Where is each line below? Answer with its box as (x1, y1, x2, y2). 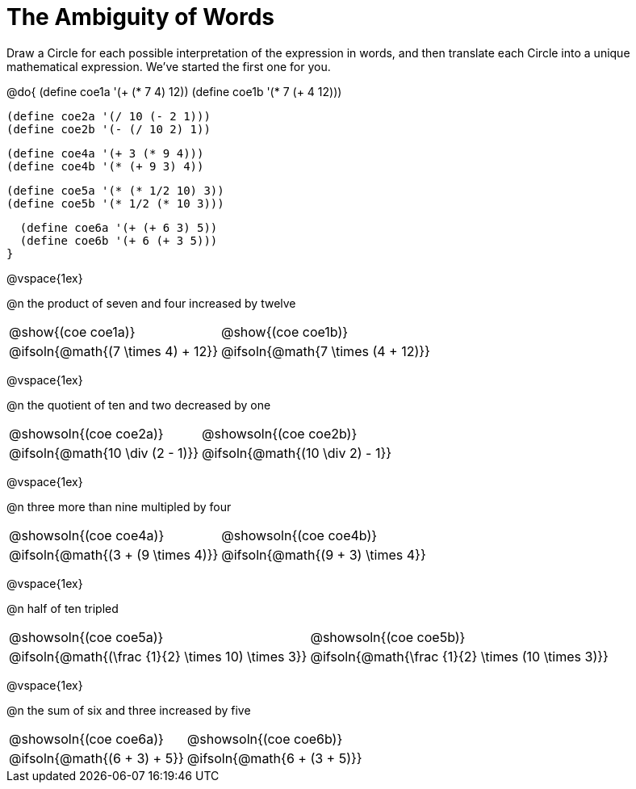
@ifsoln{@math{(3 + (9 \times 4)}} (9, 546, 219, 563)
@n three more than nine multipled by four (6, 499, 232, 514)
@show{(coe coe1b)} (220, 323, 349, 340)
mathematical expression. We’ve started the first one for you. (6, 59, 331, 73)
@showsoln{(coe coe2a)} (9, 425, 164, 442)
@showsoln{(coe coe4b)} (221, 527, 378, 543)
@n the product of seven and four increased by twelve (6, 296, 296, 310)
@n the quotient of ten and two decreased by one (6, 397, 271, 412)
